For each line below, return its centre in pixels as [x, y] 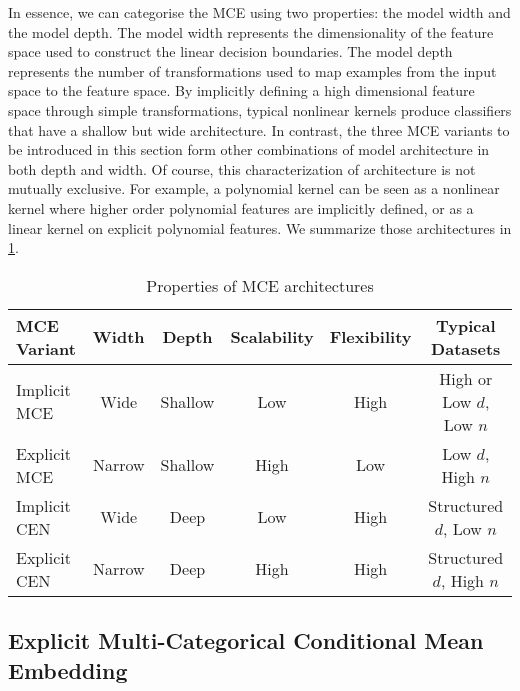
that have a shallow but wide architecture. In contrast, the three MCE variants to [259, 129]
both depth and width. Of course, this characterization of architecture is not [242, 168]
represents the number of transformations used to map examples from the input [252, 70]
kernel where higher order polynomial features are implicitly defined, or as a [241, 207]
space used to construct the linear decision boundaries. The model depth [230, 51]
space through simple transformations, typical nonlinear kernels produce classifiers [260, 109]
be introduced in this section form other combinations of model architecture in [249, 149]
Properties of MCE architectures [260, 285]
